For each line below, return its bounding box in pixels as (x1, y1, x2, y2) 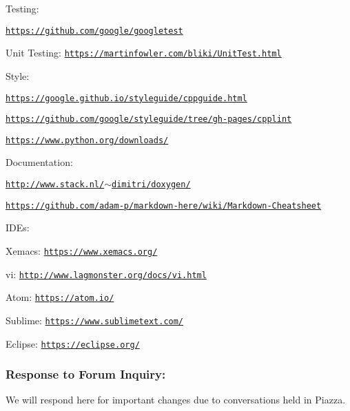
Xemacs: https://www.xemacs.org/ (6, 243, 158, 257)
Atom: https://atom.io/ (6, 290, 114, 304)
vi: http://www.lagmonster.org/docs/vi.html (6, 266, 207, 281)
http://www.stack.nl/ (6, 180, 105, 190)
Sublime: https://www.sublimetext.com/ (6, 313, 184, 327)
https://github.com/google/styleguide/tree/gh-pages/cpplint (6, 114, 292, 125)
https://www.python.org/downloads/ (6, 135, 169, 145)
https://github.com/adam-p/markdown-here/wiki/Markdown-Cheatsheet (6, 200, 322, 211)
